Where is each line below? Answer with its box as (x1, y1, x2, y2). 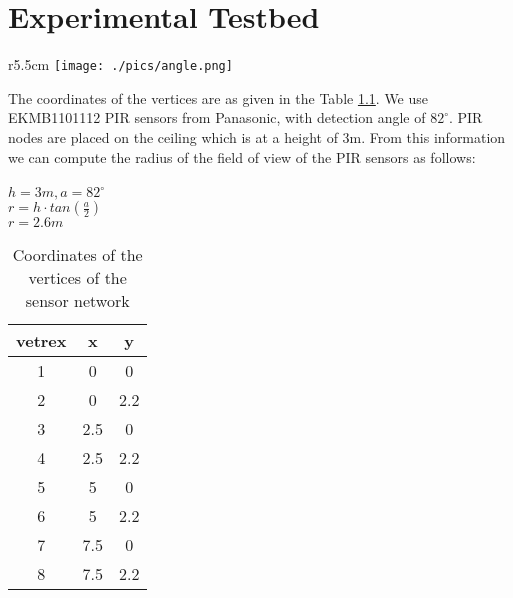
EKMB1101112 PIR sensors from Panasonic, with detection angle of (8, 107, 426, 128)
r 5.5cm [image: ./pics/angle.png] (8, 54, 233, 75)
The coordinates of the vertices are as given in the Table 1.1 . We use (8, 87, 429, 108)
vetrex (16, 329, 67, 353)
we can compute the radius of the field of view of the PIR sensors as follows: (8, 146, 476, 167)
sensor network (25, 289, 130, 313)
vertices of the (28, 266, 127, 290)
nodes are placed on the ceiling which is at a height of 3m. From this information (8, 126, 506, 147)
